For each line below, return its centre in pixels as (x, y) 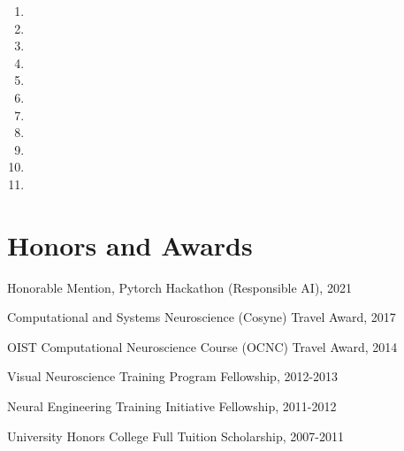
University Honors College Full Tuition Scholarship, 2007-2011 (175, 436)
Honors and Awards (130, 245)
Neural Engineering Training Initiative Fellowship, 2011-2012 (172, 406)
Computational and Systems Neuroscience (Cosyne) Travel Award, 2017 (202, 317)
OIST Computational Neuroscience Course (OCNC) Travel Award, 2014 (202, 346)
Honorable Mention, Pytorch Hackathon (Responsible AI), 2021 (179, 287)
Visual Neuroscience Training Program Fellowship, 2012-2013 (173, 376)
